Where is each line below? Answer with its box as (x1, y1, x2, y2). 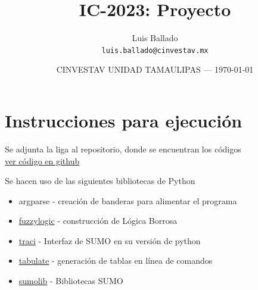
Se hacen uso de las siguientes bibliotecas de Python (5, 174, 195, 187)
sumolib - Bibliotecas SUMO (18, 275, 123, 287)
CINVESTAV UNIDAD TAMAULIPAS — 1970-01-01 (56, 63, 254, 76)
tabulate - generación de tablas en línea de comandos (18, 254, 213, 267)
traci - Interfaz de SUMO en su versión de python (18, 234, 201, 247)
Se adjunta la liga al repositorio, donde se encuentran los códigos (5, 142, 241, 155)
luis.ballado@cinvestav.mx (101, 46, 209, 55)
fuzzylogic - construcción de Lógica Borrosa (18, 214, 178, 227)
